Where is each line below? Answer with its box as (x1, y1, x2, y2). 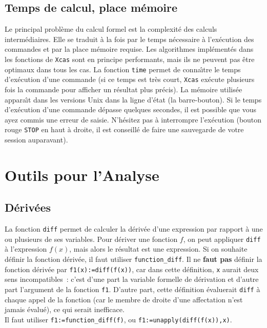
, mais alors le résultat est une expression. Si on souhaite (69, 243, 248, 254)
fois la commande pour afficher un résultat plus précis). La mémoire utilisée (5, 84, 242, 94)
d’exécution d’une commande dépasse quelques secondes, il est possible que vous (5, 104, 257, 115)
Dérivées (5, 199, 51, 215)
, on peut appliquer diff (183, 233, 261, 244)
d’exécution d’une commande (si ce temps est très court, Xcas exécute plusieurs (5, 74, 255, 85)
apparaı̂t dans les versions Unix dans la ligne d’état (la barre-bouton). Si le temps (5, 94, 262, 105)
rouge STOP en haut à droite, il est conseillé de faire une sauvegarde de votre (5, 124, 244, 135)
